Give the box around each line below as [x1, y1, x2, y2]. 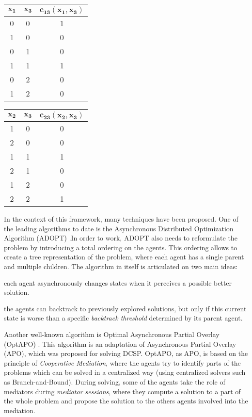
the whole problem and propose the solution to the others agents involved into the [4, 396, 248, 406]
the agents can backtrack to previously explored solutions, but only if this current [4, 303, 247, 313]
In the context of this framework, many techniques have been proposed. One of [4, 214, 238, 224]
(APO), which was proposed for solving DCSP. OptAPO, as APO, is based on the [4, 348, 248, 358]
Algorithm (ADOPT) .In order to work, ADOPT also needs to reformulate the [4, 233, 237, 243]
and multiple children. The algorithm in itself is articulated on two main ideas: [4, 261, 238, 271]
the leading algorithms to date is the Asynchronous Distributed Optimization [4, 223, 234, 233]
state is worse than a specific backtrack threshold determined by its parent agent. [4, 313, 243, 323]
